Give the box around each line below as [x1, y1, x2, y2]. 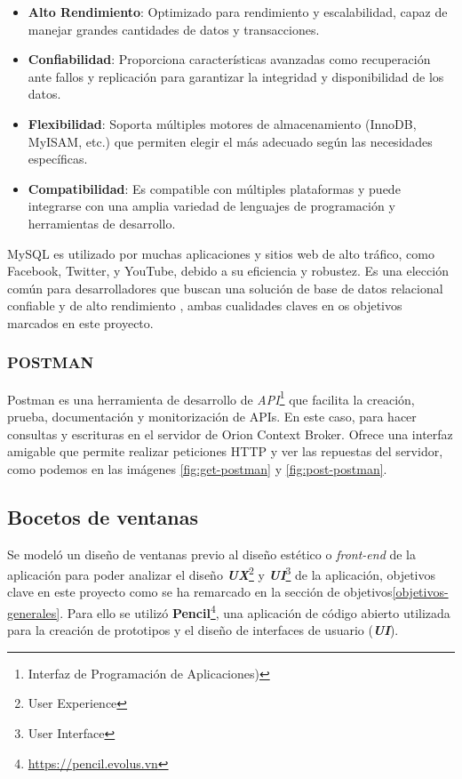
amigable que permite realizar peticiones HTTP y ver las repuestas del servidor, [7, 442, 443, 461]
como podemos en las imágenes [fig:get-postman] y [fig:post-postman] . [7, 459, 387, 478]
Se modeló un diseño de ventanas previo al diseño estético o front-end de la [7, 544, 417, 563]
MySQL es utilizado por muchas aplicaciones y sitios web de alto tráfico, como [7, 244, 434, 262]
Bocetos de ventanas [7, 502, 198, 530]
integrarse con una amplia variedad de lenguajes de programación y [28, 197, 395, 215]
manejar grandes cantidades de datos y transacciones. [28, 20, 320, 38]
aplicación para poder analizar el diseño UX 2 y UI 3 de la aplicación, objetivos [7, 563, 436, 583]
